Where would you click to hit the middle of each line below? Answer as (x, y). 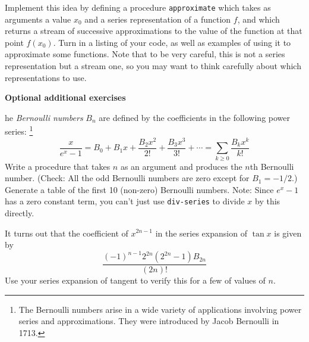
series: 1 (19, 130)
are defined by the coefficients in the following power (195, 117)
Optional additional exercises (65, 97)
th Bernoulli (272, 166)
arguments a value (38, 19)
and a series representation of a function (158, 19)
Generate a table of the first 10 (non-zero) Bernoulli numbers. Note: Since (139, 189)
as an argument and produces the (181, 166)
